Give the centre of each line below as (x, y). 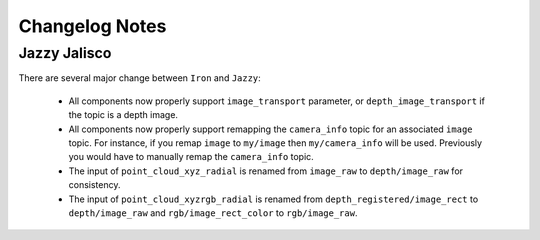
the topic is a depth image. (123, 115)
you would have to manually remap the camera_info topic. (191, 157)
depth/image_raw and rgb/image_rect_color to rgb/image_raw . (213, 212)
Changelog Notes (92, 26)
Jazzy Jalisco (65, 53)
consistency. (94, 185)
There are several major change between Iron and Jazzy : (140, 78)
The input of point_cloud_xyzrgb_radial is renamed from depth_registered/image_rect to (273, 199)
